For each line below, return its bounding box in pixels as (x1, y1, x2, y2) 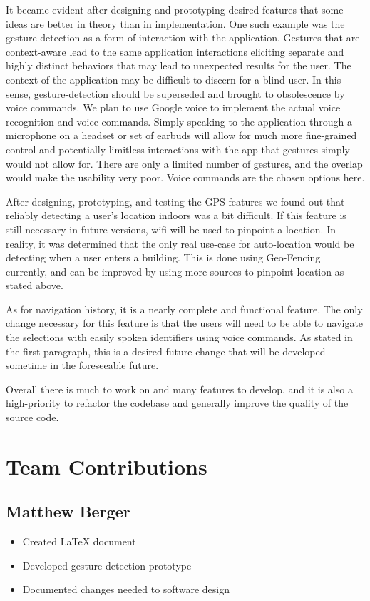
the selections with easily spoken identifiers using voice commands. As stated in (6, 330, 353, 345)
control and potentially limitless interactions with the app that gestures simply (6, 141, 350, 156)
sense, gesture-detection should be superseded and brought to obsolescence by (6, 86, 345, 101)
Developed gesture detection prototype (22, 557, 192, 572)
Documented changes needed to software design (22, 582, 230, 597)
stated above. (6, 278, 63, 293)
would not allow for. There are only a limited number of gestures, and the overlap (6, 156, 363, 171)
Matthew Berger (6, 500, 130, 522)
